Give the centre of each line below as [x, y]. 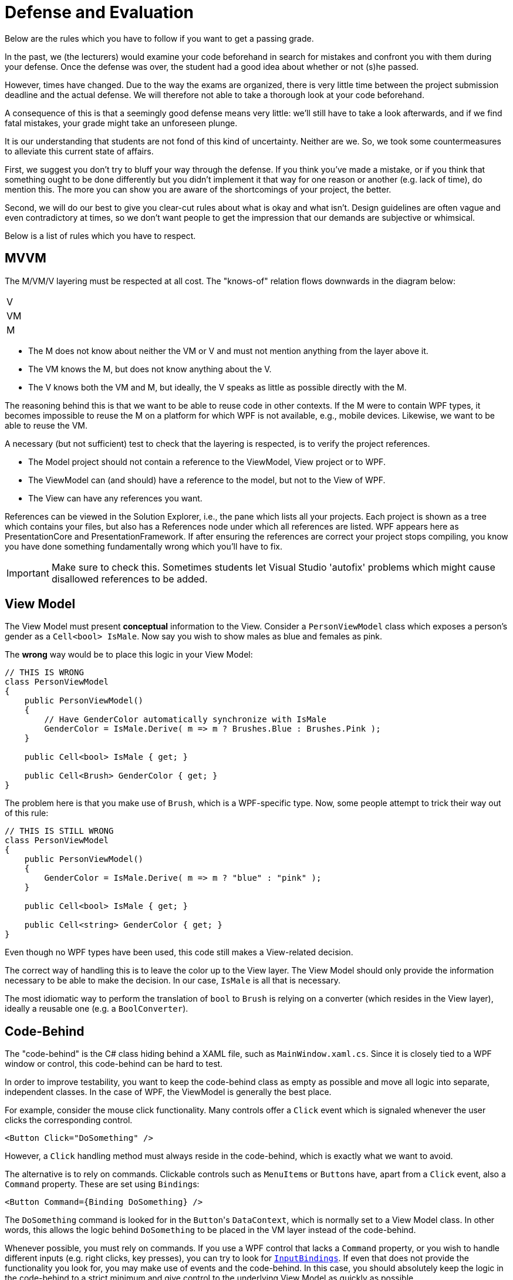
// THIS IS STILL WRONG [59, 831]
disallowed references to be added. [129, 579]
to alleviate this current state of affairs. [79, 151]
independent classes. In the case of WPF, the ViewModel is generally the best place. [168, 1092]
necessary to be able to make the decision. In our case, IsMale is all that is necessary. [173, 981]
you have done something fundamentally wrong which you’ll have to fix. [144, 546]
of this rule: [27, 813]
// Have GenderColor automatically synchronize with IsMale [185, 720]
